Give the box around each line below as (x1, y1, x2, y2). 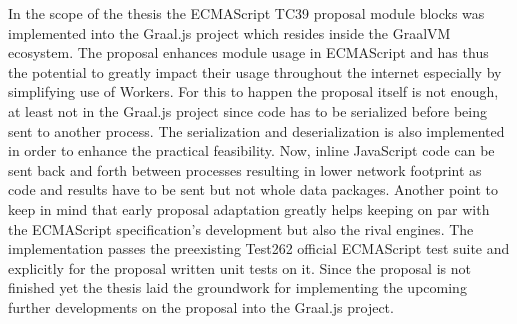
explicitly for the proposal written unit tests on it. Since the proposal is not (8, 257, 471, 278)
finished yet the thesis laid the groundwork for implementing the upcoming (8, 277, 467, 298)
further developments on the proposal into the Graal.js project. (8, 296, 394, 317)
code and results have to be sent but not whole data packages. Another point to (8, 179, 498, 200)
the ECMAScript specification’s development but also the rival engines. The (8, 218, 474, 239)
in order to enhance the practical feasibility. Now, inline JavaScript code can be (8, 140, 495, 161)
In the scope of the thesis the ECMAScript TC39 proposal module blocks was (8, 3, 485, 23)
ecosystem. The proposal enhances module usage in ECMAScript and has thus (8, 42, 489, 63)
